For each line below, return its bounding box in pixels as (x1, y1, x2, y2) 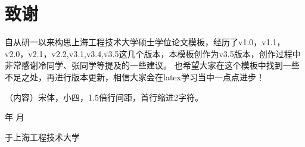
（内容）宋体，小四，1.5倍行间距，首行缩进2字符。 (5, 90, 203, 103)
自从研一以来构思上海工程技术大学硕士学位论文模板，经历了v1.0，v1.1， (5, 36, 285, 48)
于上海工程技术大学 (5, 130, 80, 143)
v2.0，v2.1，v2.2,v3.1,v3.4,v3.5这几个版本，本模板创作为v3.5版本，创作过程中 (5, 47, 301, 60)
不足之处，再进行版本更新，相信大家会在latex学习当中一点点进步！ (5, 70, 264, 83)
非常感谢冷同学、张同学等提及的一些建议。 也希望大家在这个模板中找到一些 (5, 59, 300, 71)
